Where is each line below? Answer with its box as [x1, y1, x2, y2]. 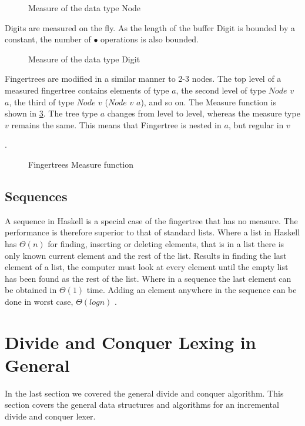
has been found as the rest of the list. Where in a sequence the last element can [5, 272, 291, 284]
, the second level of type [176, 84, 266, 96]
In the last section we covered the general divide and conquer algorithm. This [5, 387, 284, 399]
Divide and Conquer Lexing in [5, 330, 256, 354]
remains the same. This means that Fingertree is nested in [11, 118, 222, 131]
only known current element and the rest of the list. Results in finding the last [5, 249, 287, 261]
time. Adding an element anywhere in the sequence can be [86, 284, 297, 296]
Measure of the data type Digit [28, 52, 140, 65]
